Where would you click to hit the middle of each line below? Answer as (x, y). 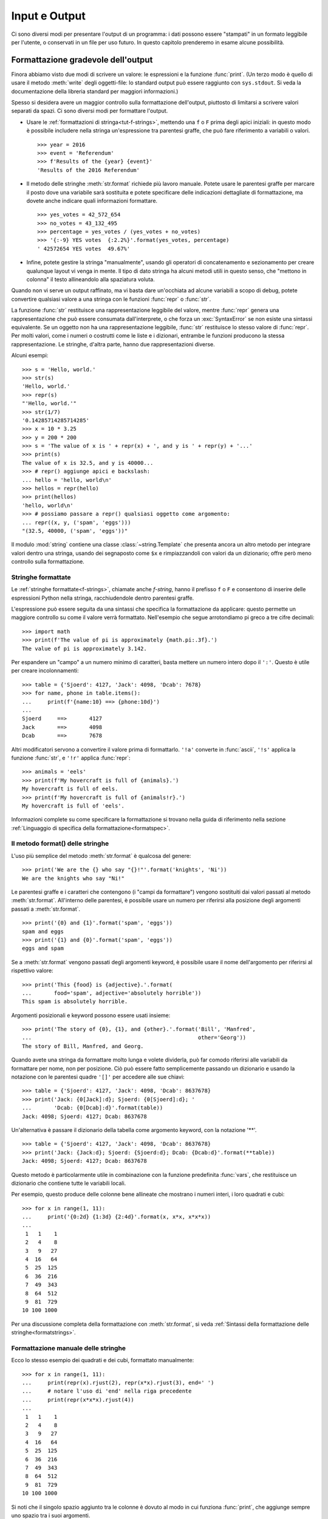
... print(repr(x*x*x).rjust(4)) (78, 1400)
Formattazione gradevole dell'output (82, 60)
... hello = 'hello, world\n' (67, 480)
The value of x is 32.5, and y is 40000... (88, 463)
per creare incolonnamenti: (45, 671)
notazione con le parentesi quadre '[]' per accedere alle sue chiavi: (98, 1077)
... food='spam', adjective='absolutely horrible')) (112, 993)
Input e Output (49, 16)
